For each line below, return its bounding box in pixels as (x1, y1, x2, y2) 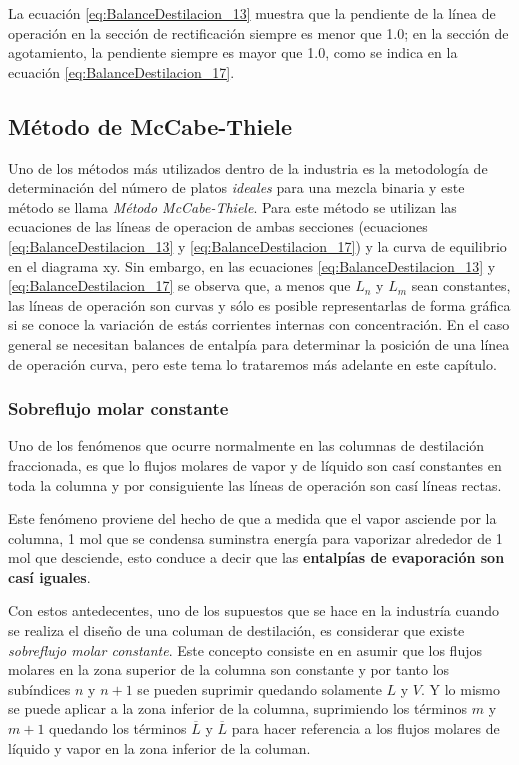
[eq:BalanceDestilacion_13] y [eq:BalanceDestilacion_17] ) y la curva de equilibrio (8, 235, 507, 256)
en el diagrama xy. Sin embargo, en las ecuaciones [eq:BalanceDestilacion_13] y (8, 255, 496, 276)
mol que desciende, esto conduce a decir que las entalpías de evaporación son (8, 547, 505, 568)
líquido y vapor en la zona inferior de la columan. (8, 737, 311, 758)
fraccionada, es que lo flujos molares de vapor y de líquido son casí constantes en (8, 454, 502, 475)
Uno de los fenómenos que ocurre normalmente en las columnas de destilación (8, 435, 485, 456)
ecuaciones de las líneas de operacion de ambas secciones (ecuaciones (8, 216, 428, 237)
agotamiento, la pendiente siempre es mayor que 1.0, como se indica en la (8, 42, 458, 63)
